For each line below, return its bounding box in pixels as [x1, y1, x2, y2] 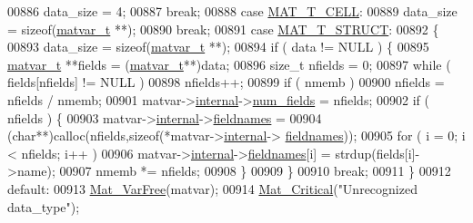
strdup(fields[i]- [335, 143, 420, 162]
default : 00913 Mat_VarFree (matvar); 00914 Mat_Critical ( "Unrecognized [7, 179, 418, 198]
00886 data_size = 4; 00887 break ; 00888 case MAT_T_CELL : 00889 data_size [7, 2, 458, 20]
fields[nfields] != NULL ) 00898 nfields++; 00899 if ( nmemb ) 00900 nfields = [7, 73, 445, 92]
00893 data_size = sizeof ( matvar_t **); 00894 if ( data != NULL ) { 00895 [7, 37, 429, 56]
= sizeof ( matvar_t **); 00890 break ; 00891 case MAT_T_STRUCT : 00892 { [7, 19, 439, 38]
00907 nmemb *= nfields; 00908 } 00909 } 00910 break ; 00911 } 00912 [59, 161, 451, 180]
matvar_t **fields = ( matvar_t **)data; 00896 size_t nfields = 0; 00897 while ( [7, 54, 451, 73]
